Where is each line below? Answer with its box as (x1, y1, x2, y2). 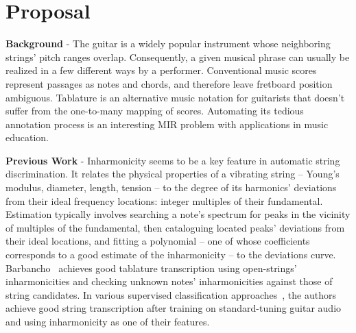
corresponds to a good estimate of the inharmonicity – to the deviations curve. (5, 247, 336, 262)
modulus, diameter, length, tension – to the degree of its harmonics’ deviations (5, 180, 337, 195)
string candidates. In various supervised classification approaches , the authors (5, 287, 336, 301)
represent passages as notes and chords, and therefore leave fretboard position (5, 76, 333, 90)
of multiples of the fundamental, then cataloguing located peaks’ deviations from (5, 220, 345, 234)
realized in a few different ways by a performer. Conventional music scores (5, 63, 317, 77)
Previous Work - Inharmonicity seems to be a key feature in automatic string (5, 153, 340, 167)
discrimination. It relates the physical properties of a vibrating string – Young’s (5, 166, 340, 181)
